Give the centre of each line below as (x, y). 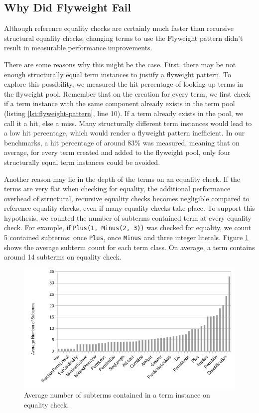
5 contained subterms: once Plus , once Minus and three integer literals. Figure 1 (126, 237)
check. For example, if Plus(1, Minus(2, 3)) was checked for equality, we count (128, 227)
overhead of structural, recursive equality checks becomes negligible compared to (127, 198)
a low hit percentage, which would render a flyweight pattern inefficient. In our (125, 133)
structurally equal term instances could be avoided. (82, 162)
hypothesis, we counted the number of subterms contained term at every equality (128, 217)
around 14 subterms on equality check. (63, 257)
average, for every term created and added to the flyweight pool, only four (117, 152)
